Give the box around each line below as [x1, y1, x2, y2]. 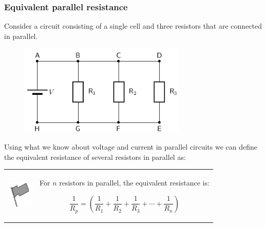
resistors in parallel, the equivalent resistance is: [59, 177, 210, 188]
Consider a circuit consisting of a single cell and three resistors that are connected [4, 20, 262, 31]
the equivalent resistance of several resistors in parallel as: [4, 151, 186, 162]
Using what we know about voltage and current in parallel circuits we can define [4, 141, 258, 152]
